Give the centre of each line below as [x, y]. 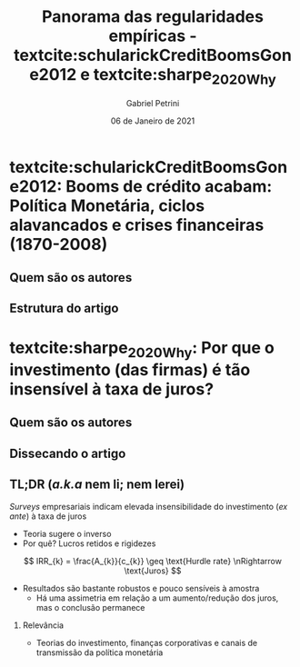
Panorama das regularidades [153, 17]
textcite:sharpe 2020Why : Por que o [142, 349]
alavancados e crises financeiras [137, 225]
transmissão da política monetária [100, 652]
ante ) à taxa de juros [48, 516]
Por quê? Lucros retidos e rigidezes [89, 543]
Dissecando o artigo [68, 453]
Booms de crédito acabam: [169, 186]
